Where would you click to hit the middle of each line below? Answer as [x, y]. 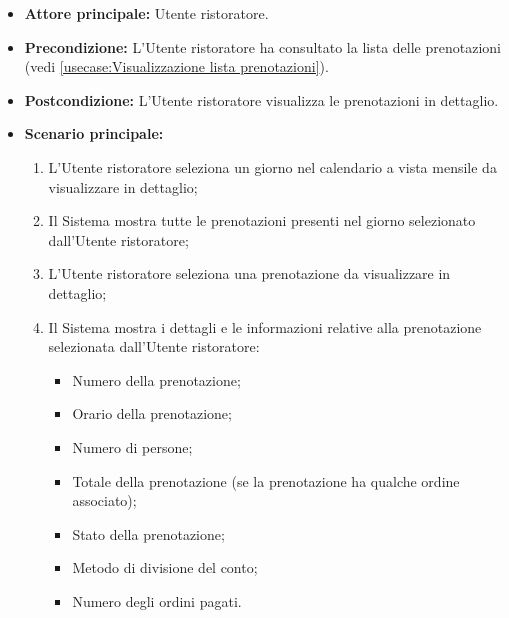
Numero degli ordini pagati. [157, 600]
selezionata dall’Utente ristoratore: [154, 346]
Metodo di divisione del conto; [165, 567]
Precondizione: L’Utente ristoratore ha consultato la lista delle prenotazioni [262, 46]
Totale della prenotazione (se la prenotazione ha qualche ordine [266, 480]
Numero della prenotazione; [156, 379]
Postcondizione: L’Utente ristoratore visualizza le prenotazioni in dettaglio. [261, 99]
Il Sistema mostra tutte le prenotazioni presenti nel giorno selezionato [262, 220]
